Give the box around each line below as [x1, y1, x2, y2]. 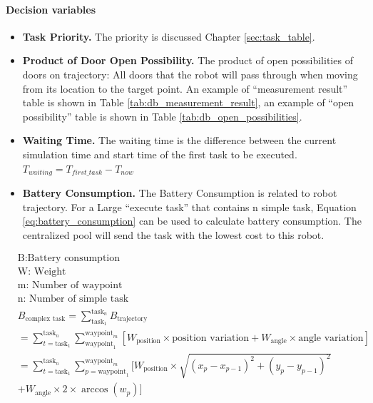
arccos [81, 384, 108, 395]
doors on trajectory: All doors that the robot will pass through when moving [22, 66, 358, 81]
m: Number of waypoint [17, 280, 123, 291]
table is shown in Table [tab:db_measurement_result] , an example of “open [22, 95, 354, 110]
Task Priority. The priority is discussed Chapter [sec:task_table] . [22, 29, 315, 44]
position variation [172, 332, 250, 343]
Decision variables [6, 1, 96, 16]
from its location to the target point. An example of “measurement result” [22, 81, 348, 96]
